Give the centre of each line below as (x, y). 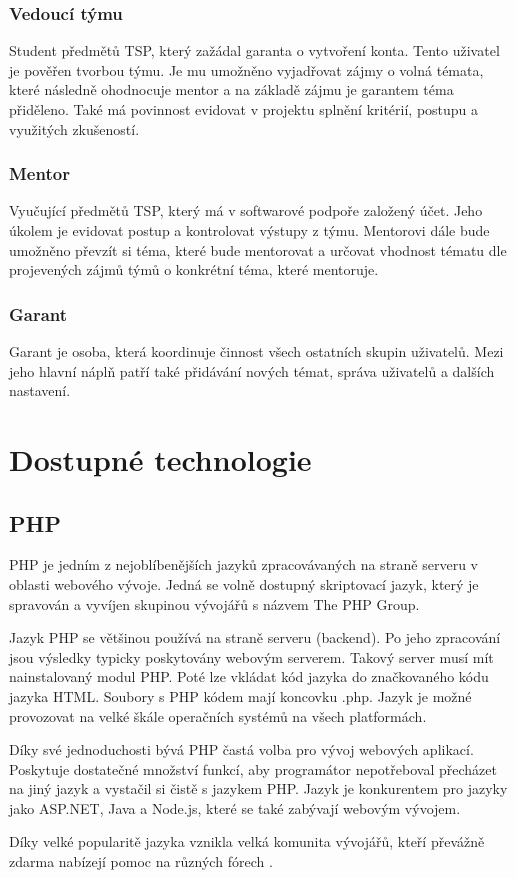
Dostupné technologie (160, 458)
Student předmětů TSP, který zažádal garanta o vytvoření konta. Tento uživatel (254, 50)
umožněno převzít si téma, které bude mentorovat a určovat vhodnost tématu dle (258, 249)
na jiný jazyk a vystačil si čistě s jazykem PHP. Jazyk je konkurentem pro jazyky (258, 788)
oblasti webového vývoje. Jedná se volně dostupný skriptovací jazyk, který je (244, 583)
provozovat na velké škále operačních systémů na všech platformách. (218, 715)
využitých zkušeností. (74, 128)
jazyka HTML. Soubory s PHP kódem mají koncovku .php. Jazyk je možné (240, 695)
